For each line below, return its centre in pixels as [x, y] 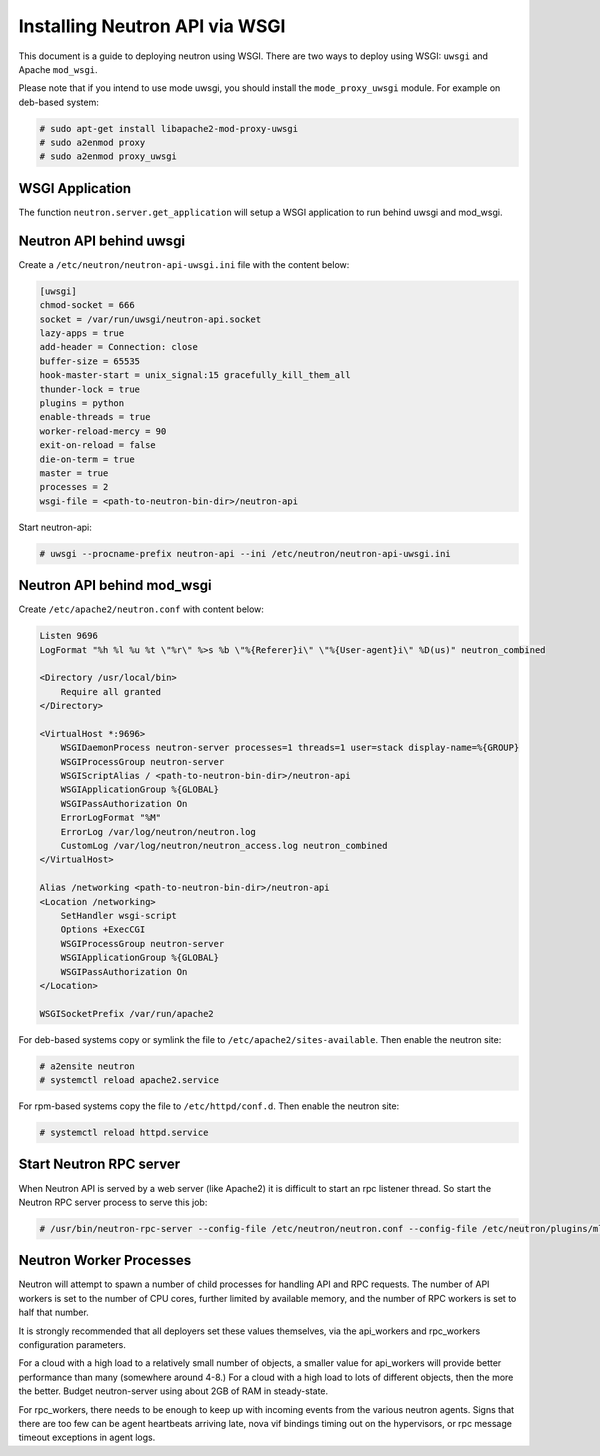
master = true [74, 473]
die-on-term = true [87, 459]
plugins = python [82, 403]
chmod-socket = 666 [87, 305]
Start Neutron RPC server [99, 1164]
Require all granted [111, 691]
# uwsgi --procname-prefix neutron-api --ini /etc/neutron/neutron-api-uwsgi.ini [245, 553]
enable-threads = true [95, 417]
